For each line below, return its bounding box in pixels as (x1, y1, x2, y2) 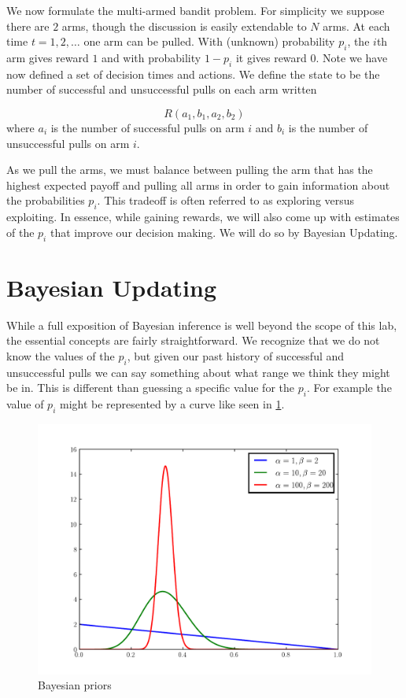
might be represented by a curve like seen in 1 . (59, 396, 285, 412)
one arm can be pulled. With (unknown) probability (83, 33, 335, 50)
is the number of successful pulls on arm (50, 119, 245, 135)
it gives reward (235, 49, 307, 65)
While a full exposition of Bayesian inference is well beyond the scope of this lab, (6, 316, 397, 333)
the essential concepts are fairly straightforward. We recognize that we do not (6, 332, 380, 349)
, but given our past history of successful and (127, 347, 345, 364)
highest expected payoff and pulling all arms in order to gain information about (6, 176, 390, 193)
